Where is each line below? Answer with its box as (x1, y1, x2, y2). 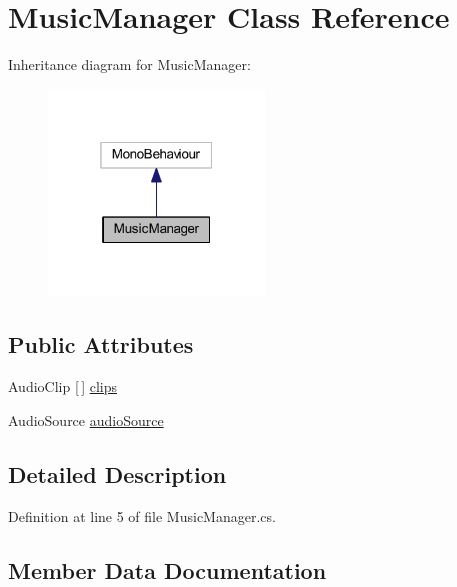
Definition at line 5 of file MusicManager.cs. (8, 505, 276, 526)
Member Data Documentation (8, 554, 327, 585)
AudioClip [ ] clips (8, 376, 118, 397)
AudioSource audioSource (8, 409, 164, 430)
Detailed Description (8, 458, 227, 489)
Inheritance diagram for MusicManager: (8, 54, 251, 75)
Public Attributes (8, 329, 194, 360)
